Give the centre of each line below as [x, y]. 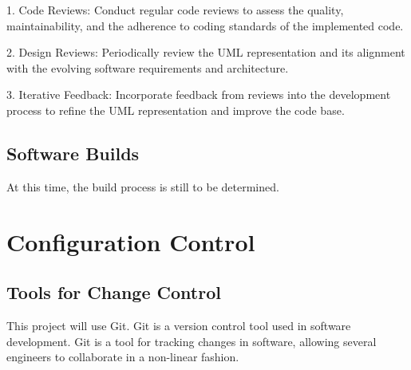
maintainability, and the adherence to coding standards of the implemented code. [205, 25]
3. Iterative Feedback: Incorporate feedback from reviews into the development [199, 94]
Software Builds [73, 153]
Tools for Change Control [114, 292]
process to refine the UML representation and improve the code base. [176, 110]
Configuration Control [131, 241]
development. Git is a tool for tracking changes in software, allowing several [192, 341]
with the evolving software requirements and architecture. [148, 67]
